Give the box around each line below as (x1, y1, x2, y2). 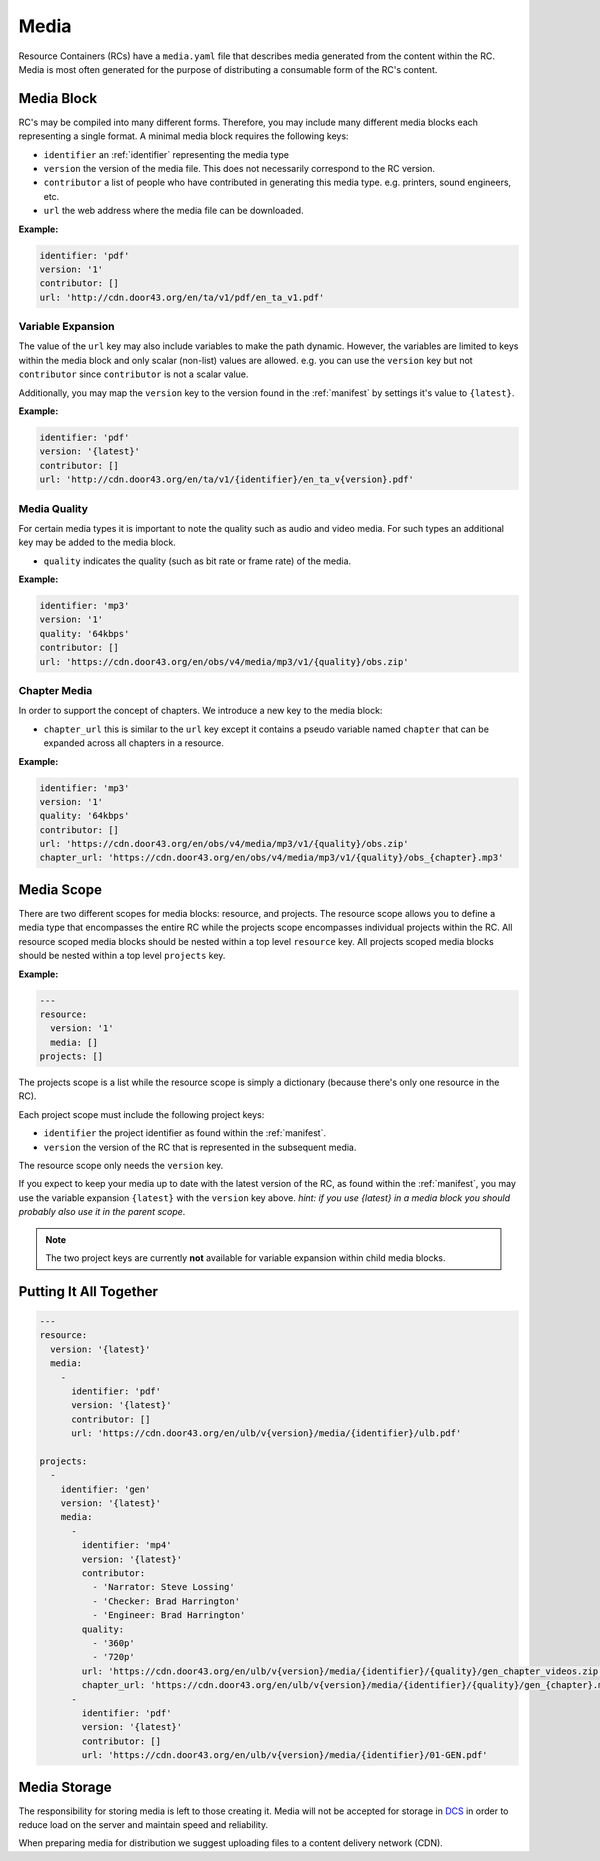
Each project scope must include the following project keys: (18, 1108, 265, 1120)
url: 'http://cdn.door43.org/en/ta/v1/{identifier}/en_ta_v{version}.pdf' (39, 474, 415, 485)
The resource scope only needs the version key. (18, 1160, 224, 1172)
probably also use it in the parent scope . (18, 1206, 186, 1218)
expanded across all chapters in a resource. (43, 737, 224, 749)
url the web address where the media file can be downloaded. (43, 205, 304, 217)
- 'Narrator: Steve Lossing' (91, 1581, 235, 1593)
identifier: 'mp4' (81, 1540, 172, 1551)
